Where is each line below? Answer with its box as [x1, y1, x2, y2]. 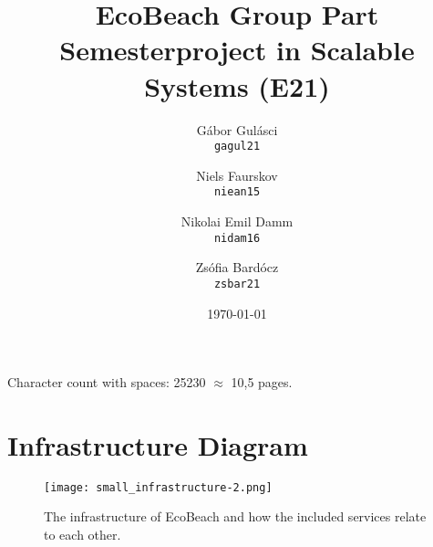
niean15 [213, 185, 261, 199]
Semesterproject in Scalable [59, 31, 415, 68]
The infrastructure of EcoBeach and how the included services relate [44, 507, 427, 526]
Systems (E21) [144, 67, 330, 104]
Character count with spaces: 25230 [7, 373, 206, 392]
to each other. [44, 525, 121, 544]
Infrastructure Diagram [7, 426, 308, 463]
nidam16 [213, 231, 261, 245]
